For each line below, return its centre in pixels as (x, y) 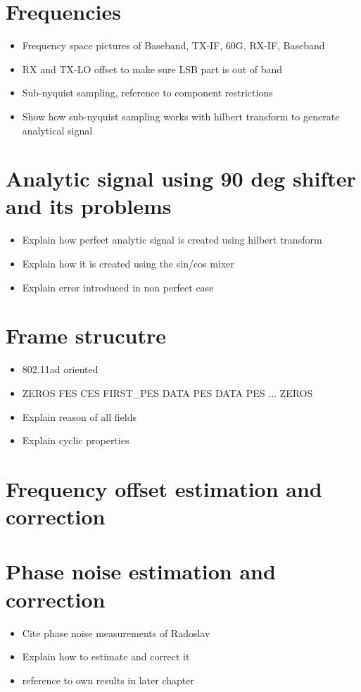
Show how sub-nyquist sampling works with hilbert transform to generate (181, 116)
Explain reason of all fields (79, 416)
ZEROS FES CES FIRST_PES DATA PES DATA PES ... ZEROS (167, 392)
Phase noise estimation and (141, 571)
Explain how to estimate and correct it (106, 656)
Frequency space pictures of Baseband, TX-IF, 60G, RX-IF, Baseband (173, 45)
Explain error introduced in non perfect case (118, 287)
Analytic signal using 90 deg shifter (181, 178)
